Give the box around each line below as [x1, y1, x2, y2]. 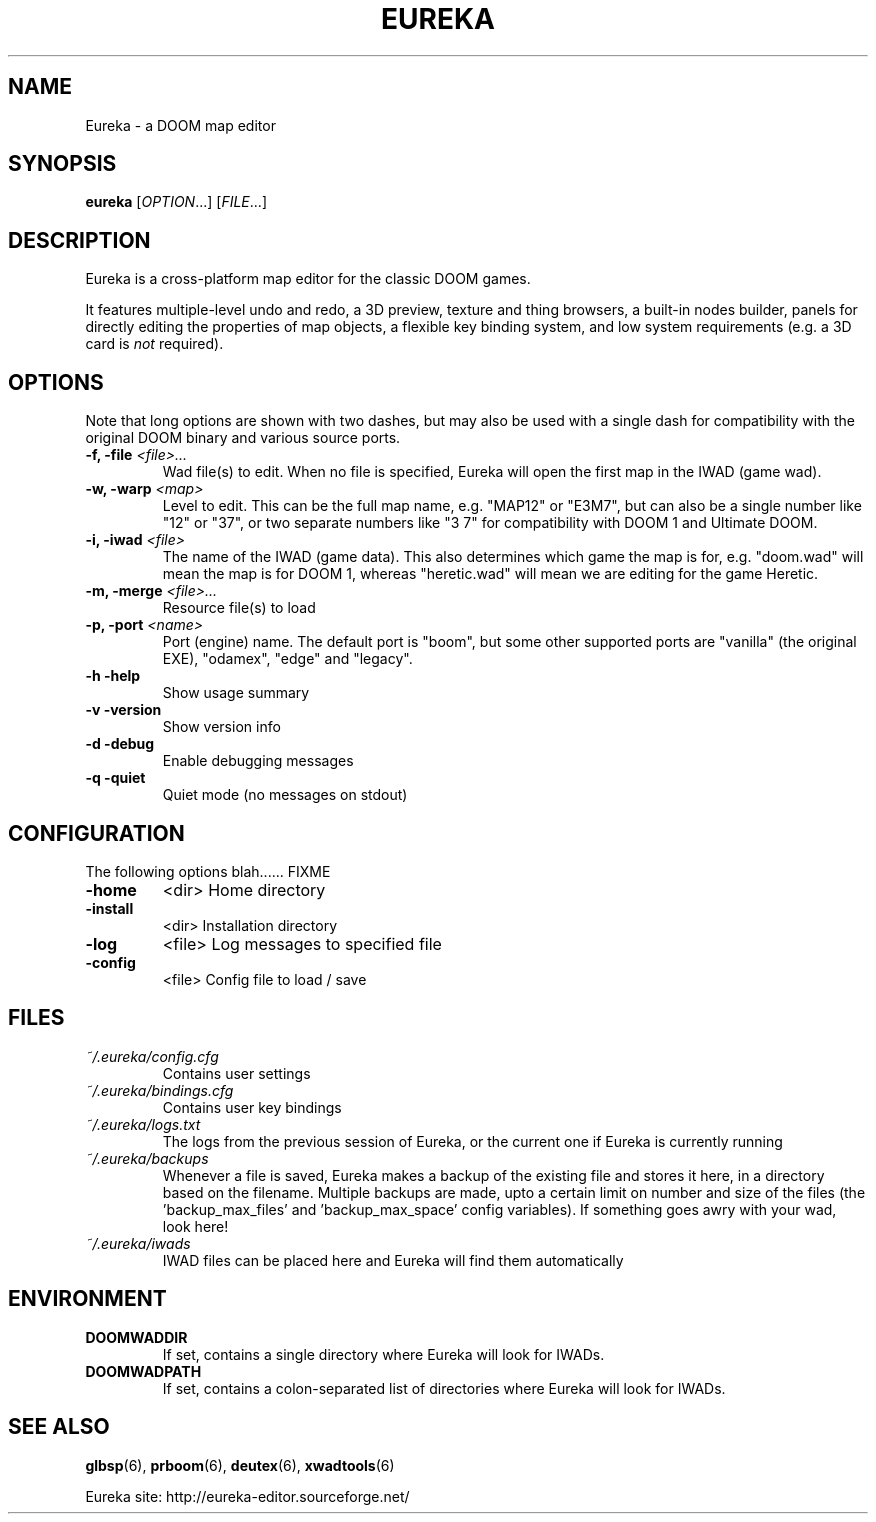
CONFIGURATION [8, 820, 185, 846]
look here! [162, 1217, 229, 1235]
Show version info [162, 718, 281, 736]
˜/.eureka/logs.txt [85, 1115, 201, 1133]
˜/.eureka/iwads [85, 1234, 191, 1252]
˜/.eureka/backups [85, 1149, 209, 1167]
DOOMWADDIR [85, 1328, 188, 1346]
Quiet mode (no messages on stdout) [162, 786, 408, 804]
